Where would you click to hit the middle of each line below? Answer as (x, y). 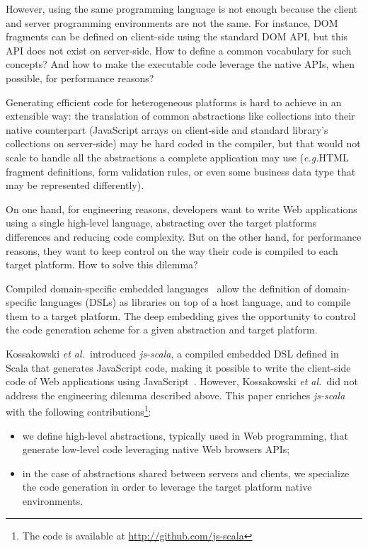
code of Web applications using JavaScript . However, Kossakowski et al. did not (182, 381)
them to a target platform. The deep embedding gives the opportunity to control (181, 315)
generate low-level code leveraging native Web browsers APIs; (156, 449)
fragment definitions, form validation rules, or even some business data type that (181, 171)
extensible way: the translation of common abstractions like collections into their (180, 116)
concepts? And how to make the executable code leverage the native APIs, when (180, 64)
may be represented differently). (75, 185)
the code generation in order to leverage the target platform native (167, 487)
